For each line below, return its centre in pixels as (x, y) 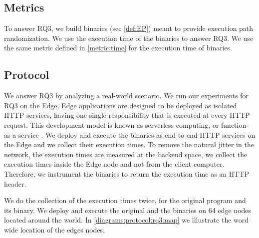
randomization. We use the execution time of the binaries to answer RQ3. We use (129, 38)
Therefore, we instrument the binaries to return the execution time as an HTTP (127, 173)
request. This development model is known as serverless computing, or (112, 124)
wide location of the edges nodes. (54, 229)
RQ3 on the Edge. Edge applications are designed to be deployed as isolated (121, 105)
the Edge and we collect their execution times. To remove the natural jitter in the (129, 144)
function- (235, 124)
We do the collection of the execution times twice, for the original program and (125, 200)
